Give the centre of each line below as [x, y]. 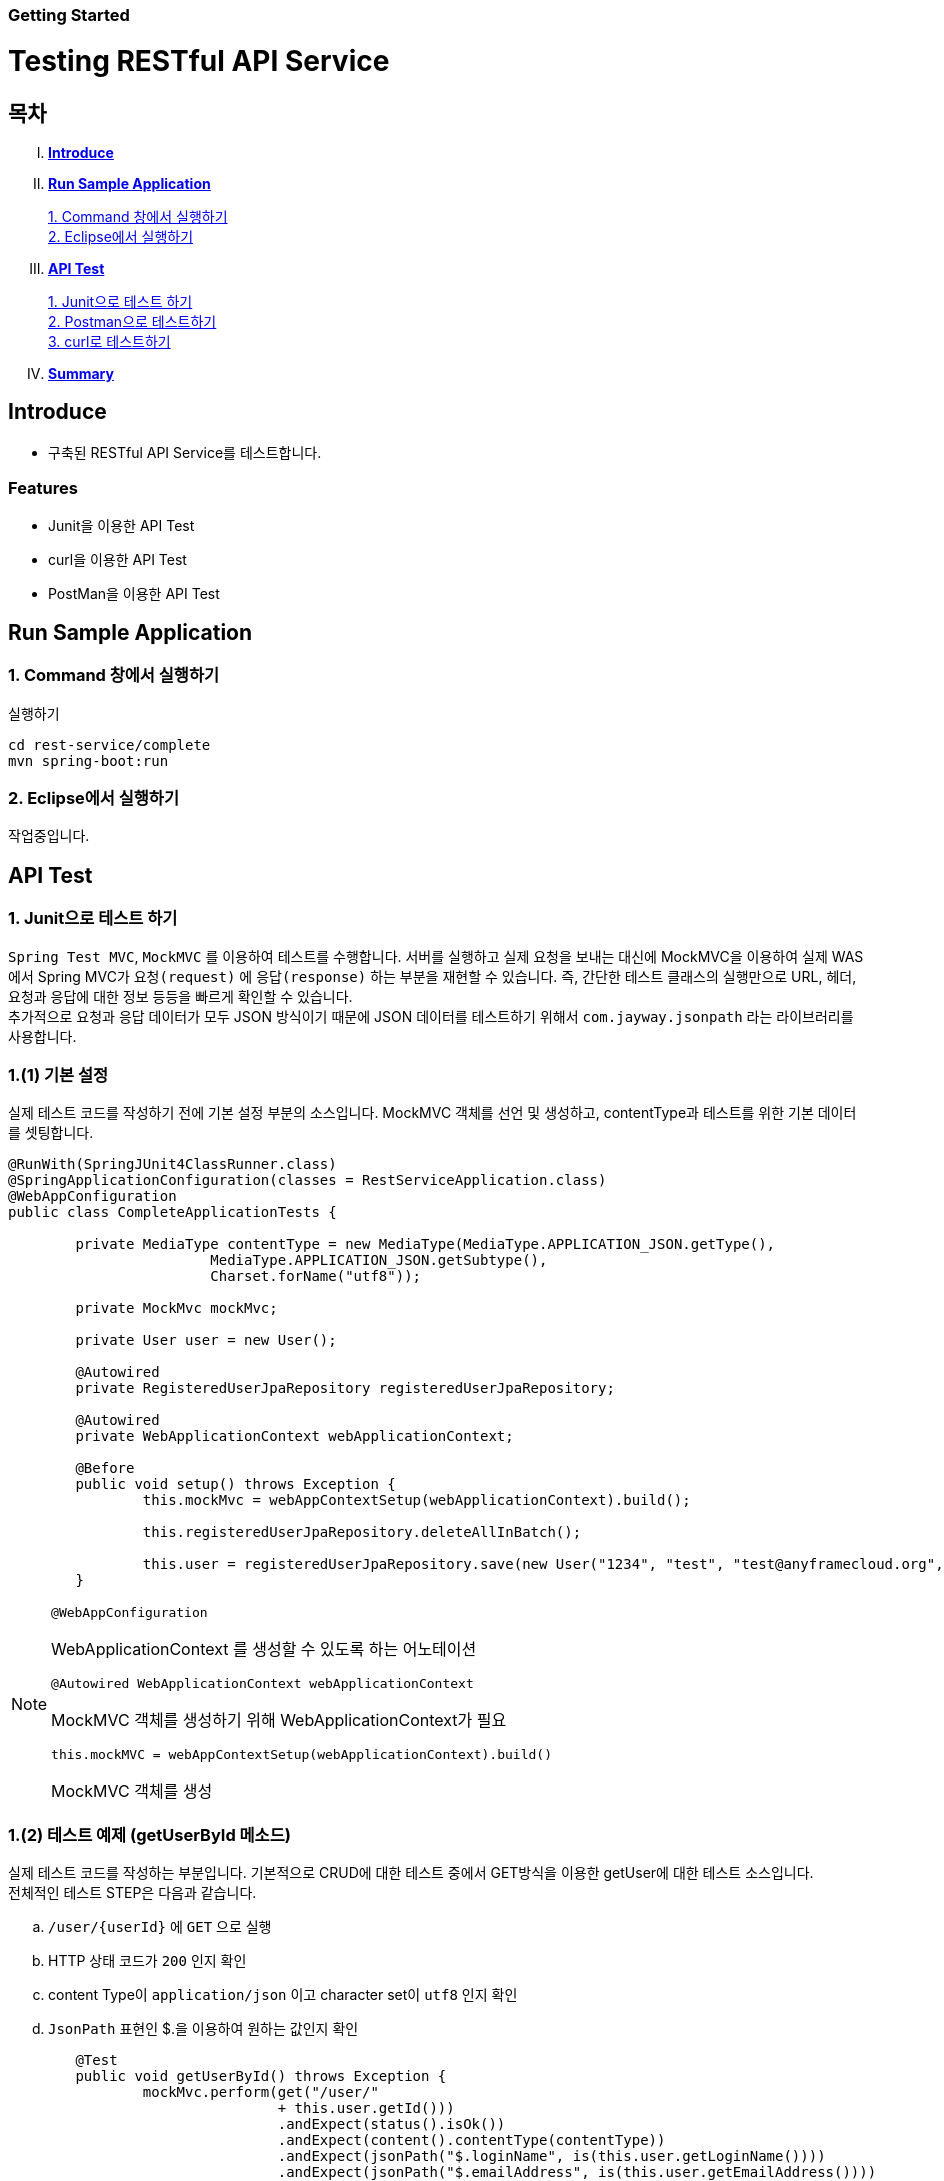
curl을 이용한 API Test [117, 559]
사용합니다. [42, 1036]
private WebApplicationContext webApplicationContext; [294, 1436]
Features [43, 488]
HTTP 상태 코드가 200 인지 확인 [147, 1961]
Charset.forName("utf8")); [316, 1276]
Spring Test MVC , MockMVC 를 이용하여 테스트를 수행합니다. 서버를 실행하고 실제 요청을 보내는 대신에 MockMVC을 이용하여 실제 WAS [436, 956]
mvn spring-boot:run [88, 760]
